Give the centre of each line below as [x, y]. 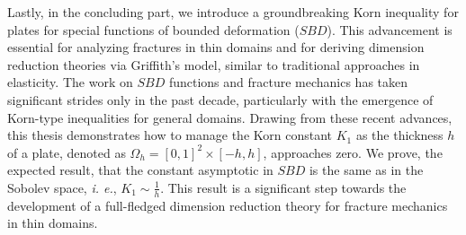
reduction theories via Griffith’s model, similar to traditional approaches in [214, 64]
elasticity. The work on [70, 82]
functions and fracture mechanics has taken [288, 82]
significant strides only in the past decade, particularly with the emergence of [220, 99]
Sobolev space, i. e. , [62, 187]
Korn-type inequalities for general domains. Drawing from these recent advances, [230, 117]
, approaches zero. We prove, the [353, 152]
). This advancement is [390, 29]
